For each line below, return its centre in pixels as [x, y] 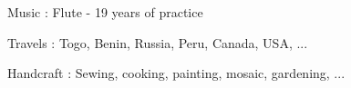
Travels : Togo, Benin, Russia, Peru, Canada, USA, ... [158, 42]
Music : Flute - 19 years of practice [105, 12]
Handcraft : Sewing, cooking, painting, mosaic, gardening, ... [176, 73]
